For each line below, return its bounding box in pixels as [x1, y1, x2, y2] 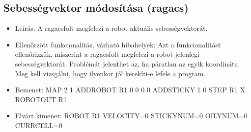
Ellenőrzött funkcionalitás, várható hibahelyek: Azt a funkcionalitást [15, 39, 221, 49]
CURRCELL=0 [15, 120, 62, 130]
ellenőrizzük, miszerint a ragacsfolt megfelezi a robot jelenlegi [15, 49, 199, 59]
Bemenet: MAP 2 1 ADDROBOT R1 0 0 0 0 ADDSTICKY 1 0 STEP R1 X [15, 85, 245, 95]
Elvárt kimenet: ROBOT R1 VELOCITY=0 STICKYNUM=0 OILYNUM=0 [15, 110, 248, 121]
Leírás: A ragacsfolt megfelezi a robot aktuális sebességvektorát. [15, 23, 208, 33]
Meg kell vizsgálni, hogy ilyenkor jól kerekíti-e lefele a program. [15, 68, 206, 78]
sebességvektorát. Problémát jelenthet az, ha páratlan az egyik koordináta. [15, 58, 240, 68]
